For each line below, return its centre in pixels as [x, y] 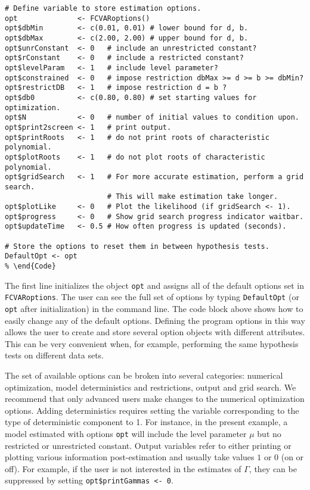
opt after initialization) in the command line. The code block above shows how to [154, 309]
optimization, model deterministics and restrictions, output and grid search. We [151, 387]
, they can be [273, 468]
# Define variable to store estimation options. [103, 8]
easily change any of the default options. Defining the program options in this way [155, 320]
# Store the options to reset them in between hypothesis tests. [137, 246]
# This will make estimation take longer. [193, 197]
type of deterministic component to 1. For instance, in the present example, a [146, 422]
